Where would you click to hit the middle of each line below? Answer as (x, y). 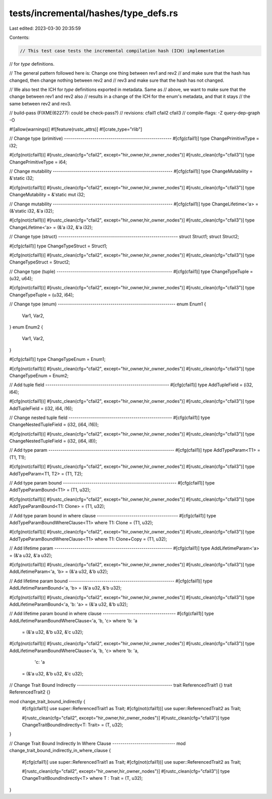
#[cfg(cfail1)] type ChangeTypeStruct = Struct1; (58, 246)
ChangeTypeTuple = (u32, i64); (42, 295)
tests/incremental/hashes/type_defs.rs (94, 13)
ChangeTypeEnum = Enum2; (39, 376)
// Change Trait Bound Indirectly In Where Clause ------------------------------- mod (97, 743)
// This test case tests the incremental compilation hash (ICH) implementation (122, 51)
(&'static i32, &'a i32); (31, 211)
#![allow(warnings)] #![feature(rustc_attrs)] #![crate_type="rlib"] (76, 129)
